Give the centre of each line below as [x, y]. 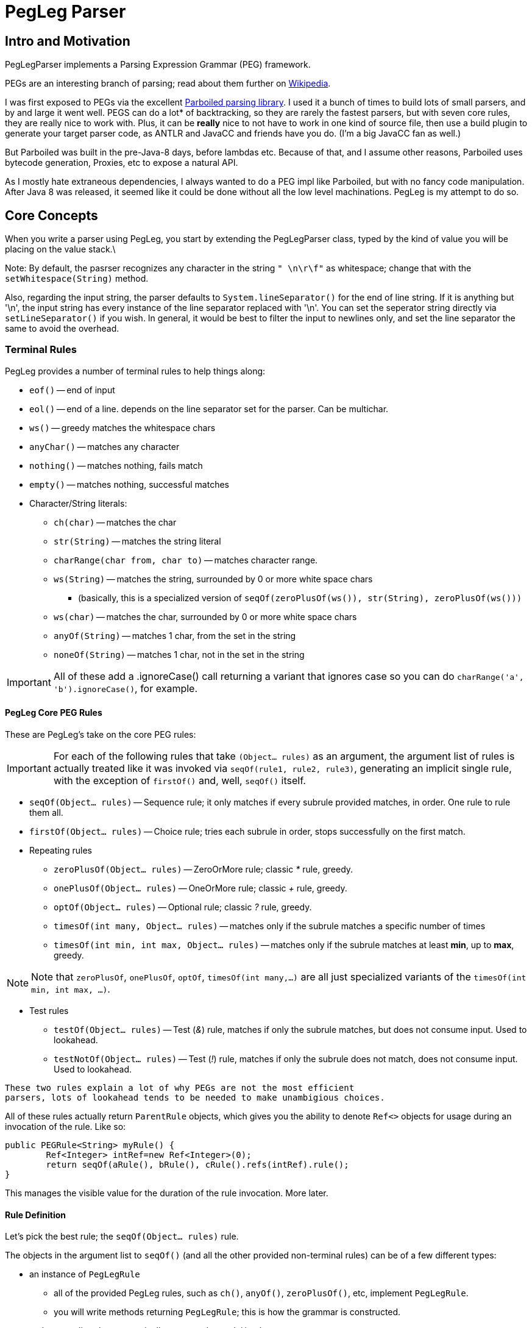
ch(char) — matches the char [115, 522]
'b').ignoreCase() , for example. [126, 688]
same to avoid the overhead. [62, 329]
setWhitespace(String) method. [77, 279]
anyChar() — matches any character [105, 446]
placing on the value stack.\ [60, 249]
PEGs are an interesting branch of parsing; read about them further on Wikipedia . [168, 84]
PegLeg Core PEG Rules [54, 713]
